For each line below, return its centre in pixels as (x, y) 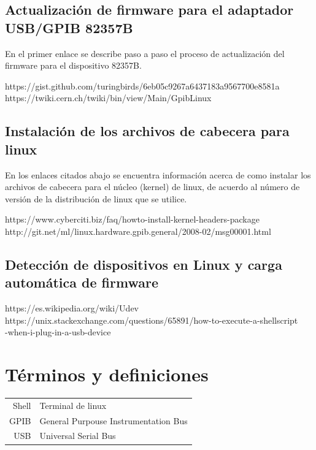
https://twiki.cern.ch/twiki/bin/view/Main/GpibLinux (108, 98)
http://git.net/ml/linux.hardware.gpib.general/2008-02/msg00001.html (138, 231)
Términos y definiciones (107, 374)
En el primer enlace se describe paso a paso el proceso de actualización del (145, 53)
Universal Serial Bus (78, 436)
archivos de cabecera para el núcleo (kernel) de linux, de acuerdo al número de (152, 187)
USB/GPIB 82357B (69, 27)
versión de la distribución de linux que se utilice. (96, 198)
